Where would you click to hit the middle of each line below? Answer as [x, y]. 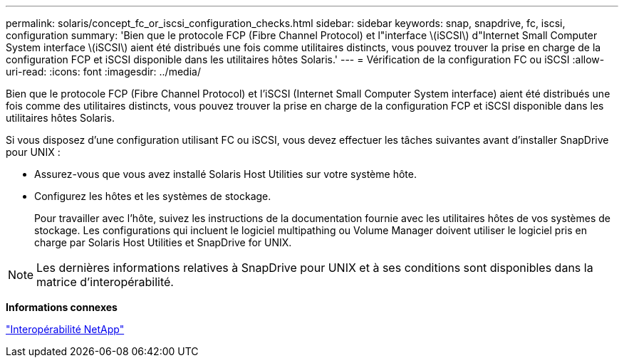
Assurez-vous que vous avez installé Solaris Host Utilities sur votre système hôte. [225, 174]
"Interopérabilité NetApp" [65, 329]
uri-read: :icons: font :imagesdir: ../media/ [103, 72]
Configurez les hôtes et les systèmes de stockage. [153, 196]
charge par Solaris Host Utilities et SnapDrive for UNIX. [163, 242]
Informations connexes [62, 307]
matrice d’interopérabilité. [105, 282]
